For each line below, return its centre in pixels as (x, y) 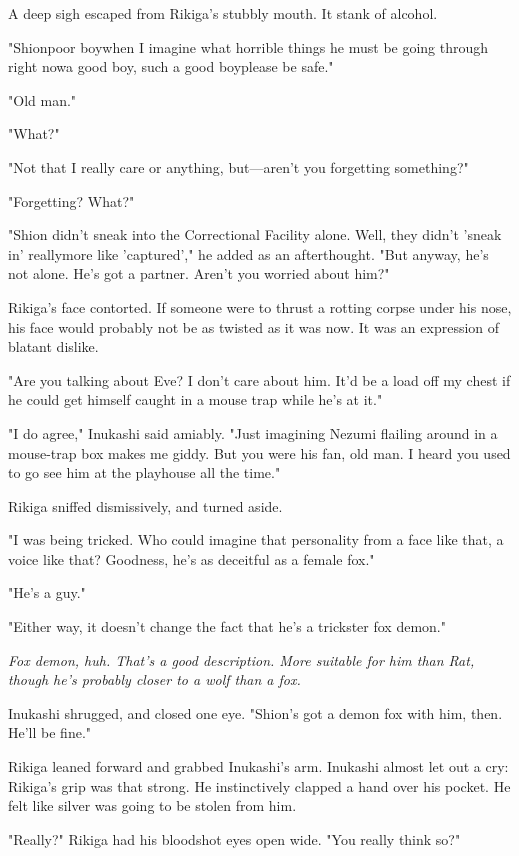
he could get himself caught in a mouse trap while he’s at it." (195, 399)
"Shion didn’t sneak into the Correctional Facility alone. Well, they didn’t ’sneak (255, 234)
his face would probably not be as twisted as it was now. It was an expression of (254, 326)
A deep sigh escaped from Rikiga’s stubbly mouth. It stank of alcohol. (223, 13)
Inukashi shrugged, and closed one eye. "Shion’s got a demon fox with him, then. (255, 712)
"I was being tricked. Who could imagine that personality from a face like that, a (256, 539)
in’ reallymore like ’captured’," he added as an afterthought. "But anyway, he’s (248, 253)
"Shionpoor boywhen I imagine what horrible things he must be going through (248, 46)
